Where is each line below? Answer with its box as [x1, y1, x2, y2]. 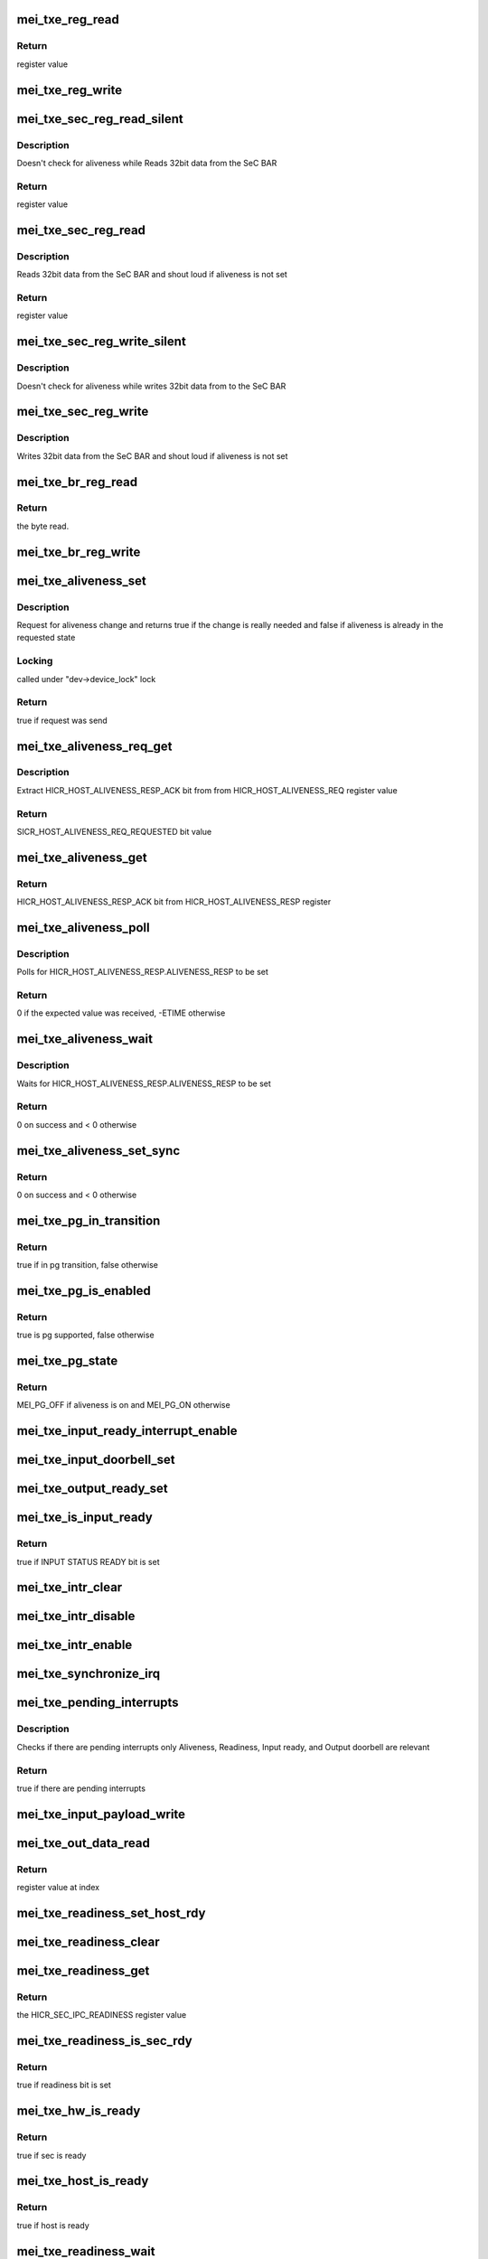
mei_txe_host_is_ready [16, 2173, 149, 2189]
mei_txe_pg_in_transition [16, 1213, 161, 1228]
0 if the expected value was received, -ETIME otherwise [16, 1008, 226, 1018]
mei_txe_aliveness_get [16, 849, 148, 865]
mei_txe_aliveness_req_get [16, 738, 173, 754]
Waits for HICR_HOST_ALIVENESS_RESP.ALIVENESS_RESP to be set [16, 1078, 271, 1089]
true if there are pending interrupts [16, 1783, 146, 1794]
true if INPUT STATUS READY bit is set [16, 1556, 160, 1567]
